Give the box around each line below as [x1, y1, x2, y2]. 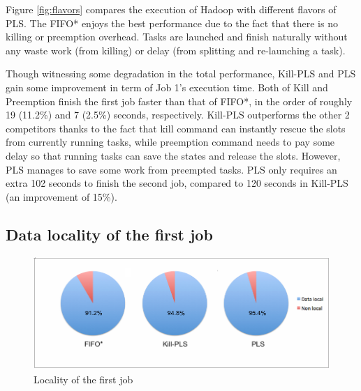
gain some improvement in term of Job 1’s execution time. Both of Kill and [6, 79, 328, 94]
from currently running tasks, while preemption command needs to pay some [6, 135, 335, 149]
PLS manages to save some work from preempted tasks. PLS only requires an [6, 162, 337, 176]
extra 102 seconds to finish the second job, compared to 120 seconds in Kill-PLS [6, 176, 348, 190]
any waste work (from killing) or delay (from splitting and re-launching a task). [6, 43, 346, 57]
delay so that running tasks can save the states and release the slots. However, [6, 148, 341, 162]
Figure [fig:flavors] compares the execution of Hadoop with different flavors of [6, 2, 337, 16]
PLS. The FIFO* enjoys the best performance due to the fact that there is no [6, 15, 338, 30]
